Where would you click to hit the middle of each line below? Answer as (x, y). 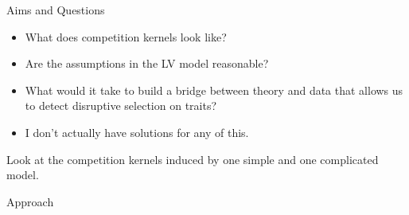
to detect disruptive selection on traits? (121, 106)
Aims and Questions (56, 10)
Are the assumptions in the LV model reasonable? (147, 63)
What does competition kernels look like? (126, 36)
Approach (30, 201)
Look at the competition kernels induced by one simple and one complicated (193, 159)
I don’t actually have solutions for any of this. (137, 132)
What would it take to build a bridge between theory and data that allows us (214, 90)
